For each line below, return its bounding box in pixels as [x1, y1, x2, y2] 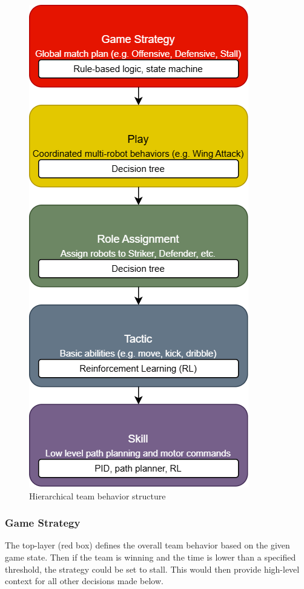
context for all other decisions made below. [5, 574, 164, 587]
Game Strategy [5, 515, 81, 530]
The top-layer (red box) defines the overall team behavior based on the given [5, 539, 290, 551]
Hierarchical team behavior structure [29, 489, 166, 502]
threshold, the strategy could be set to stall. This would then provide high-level [5, 562, 300, 575]
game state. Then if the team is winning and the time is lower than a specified [5, 551, 296, 563]
